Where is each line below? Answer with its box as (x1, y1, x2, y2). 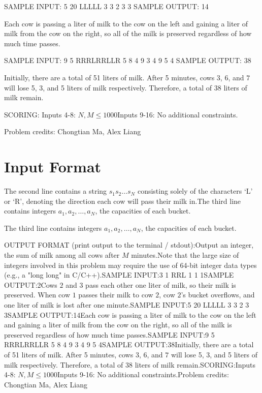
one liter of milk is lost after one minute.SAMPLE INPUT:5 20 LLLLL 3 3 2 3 (4, 299, 249, 310)
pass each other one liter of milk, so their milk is (85, 279, 236, 290)
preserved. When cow (4, 289, 71, 300)
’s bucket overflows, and (181, 289, 255, 300)
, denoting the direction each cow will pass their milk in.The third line (22, 195, 241, 206)
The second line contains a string (4, 186, 107, 196)
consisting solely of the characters (137, 186, 242, 196)
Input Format (4, 156, 102, 177)
